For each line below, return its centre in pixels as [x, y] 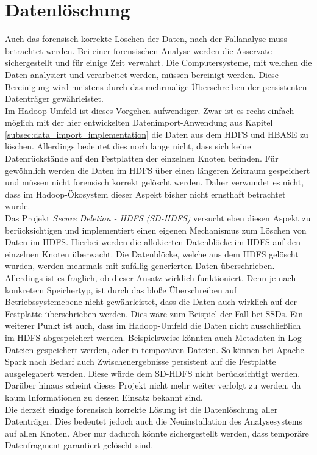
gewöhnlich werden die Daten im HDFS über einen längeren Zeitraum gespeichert [158, 170]
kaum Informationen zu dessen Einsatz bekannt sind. [104, 397]
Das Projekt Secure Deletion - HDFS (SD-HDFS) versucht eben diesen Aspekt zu [158, 218]
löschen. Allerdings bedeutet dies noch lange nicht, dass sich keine [128, 146]
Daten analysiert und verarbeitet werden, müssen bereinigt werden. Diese [142, 74]
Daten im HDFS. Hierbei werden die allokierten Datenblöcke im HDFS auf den [153, 242]
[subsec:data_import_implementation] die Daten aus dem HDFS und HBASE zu [157, 134]
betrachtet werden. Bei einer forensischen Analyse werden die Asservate [138, 50]
